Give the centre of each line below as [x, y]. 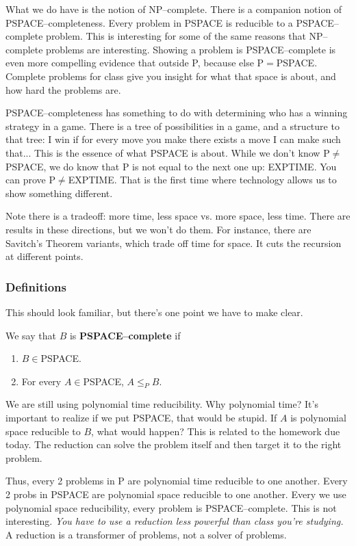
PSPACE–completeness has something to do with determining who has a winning [177, 113]
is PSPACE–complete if [125, 335]
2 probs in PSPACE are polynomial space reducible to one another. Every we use [176, 494]
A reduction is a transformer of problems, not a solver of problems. [146, 534]
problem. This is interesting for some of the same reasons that [176, 36]
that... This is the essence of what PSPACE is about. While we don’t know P [168, 152]
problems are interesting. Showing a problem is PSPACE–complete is [191, 49]
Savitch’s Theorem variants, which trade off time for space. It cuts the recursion [174, 243]
